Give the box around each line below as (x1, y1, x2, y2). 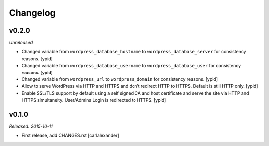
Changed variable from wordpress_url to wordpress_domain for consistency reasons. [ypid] (21, 76, 218, 82)
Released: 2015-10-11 (9, 123, 53, 129)
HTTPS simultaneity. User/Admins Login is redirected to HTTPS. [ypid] (21, 97, 166, 103)
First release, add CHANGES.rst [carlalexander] (21, 132, 119, 139)
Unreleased (9, 40, 33, 46)
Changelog (9, 7, 56, 18)
